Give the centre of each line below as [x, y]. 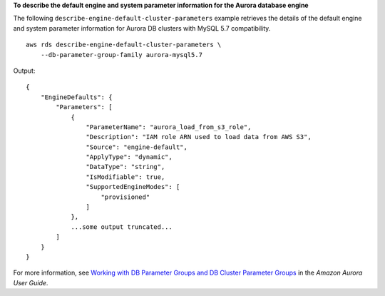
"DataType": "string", [125, 167]
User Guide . [31, 282]
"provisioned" [125, 197]
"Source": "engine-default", [137, 147]
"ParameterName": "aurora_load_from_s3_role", [169, 127]
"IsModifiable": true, [125, 177]
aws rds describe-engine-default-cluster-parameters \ [124, 45]
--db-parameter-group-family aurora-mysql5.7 [122, 55]
